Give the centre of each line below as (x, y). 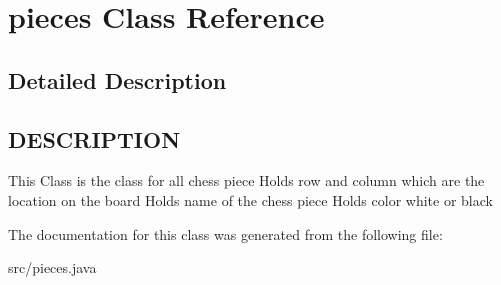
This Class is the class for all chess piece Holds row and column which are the (246, 180)
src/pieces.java (52, 267)
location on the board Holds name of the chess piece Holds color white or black (250, 199)
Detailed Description (117, 79)
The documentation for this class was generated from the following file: (225, 233)
